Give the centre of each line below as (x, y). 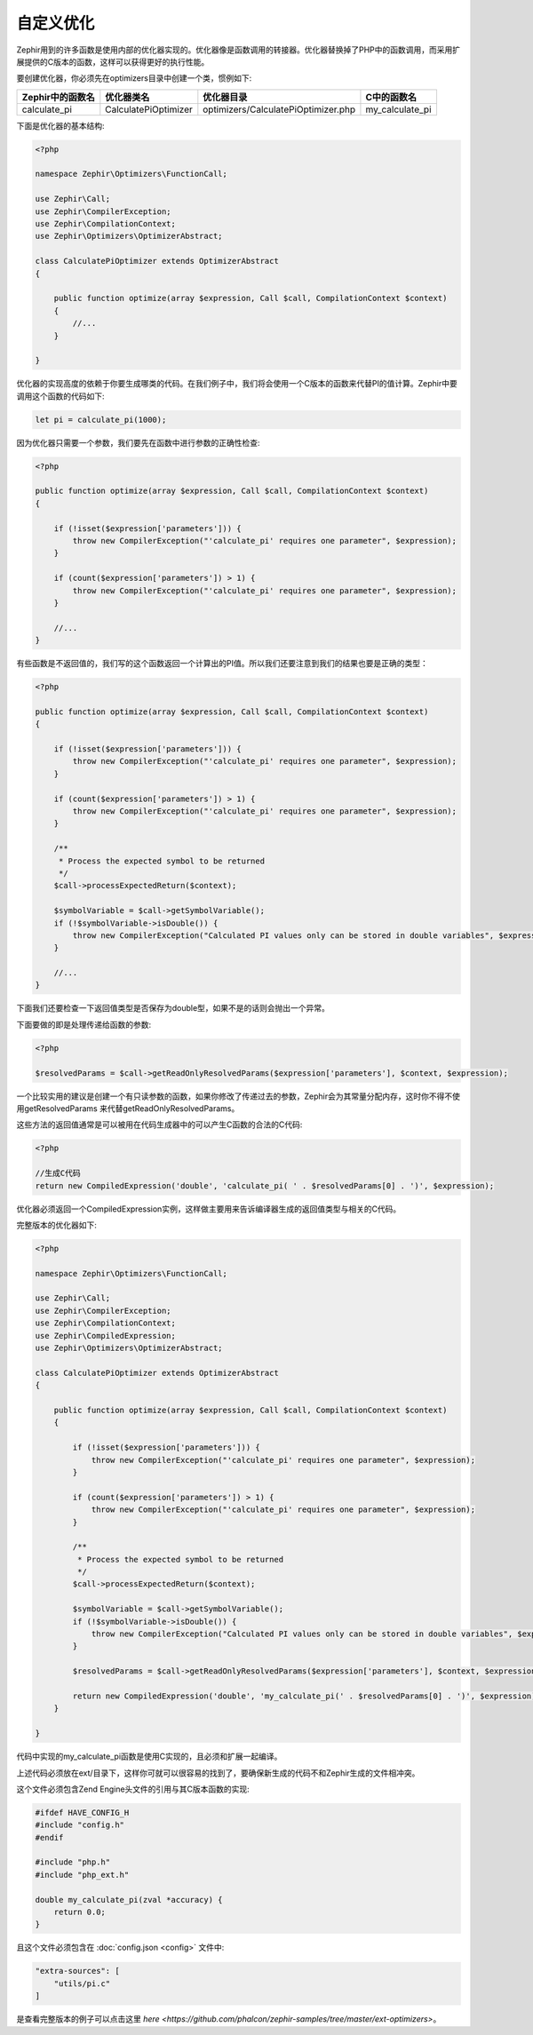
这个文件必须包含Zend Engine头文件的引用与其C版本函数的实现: (133, 1789)
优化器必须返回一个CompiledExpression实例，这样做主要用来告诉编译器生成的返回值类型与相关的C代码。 (209, 1209)
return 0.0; (80, 1912)
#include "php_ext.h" (82, 1875)
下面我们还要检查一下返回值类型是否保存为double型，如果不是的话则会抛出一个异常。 (173, 1008)
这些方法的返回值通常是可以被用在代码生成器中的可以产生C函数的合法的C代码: (159, 1125)
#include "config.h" (80, 1825)
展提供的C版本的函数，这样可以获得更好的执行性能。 (113, 61)
